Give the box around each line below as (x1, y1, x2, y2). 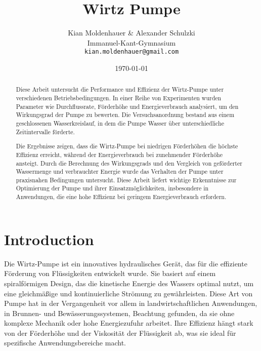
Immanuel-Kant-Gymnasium (87, 37, 176, 48)
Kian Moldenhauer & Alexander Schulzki (68, 27, 195, 38)
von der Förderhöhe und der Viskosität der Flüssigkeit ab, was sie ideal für (4, 327, 236, 338)
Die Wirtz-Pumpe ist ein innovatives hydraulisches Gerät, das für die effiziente (4, 258, 247, 268)
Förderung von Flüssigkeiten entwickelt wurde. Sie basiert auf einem (4, 268, 216, 279)
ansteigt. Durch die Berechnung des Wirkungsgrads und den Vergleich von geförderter (16, 159, 242, 167)
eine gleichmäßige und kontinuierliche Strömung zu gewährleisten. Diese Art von (4, 288, 253, 298)
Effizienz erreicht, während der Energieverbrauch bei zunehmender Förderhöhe (16, 150, 223, 159)
